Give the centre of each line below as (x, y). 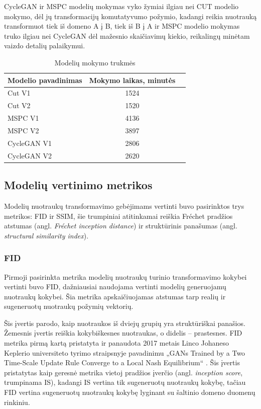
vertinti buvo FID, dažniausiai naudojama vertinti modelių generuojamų (115, 287)
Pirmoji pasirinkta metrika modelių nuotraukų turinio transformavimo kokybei (125, 276)
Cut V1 (19, 93)
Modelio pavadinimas (45, 80)
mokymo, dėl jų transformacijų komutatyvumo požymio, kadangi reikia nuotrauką (130, 16)
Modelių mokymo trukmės (95, 62)
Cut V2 (19, 105)
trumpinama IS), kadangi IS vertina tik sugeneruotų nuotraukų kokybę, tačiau (125, 382)
